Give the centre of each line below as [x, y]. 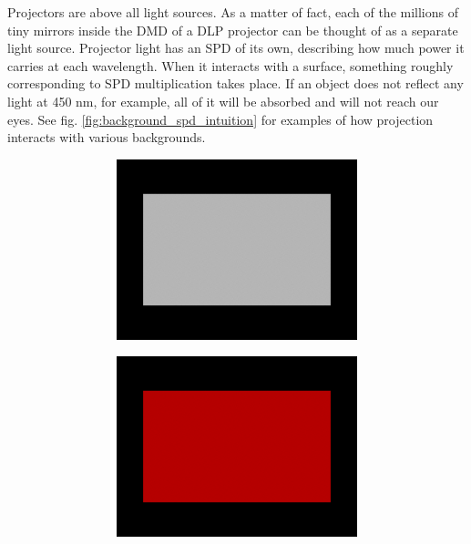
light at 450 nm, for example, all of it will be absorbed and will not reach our [223, 101]
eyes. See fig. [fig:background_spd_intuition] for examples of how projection [220, 119]
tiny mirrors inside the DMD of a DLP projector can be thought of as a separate [233, 30]
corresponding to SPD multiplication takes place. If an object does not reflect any [235, 83]
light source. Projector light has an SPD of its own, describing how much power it [236, 48]
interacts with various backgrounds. [107, 137]
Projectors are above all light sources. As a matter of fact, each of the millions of [233, 12]
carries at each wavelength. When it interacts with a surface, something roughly [230, 65]
